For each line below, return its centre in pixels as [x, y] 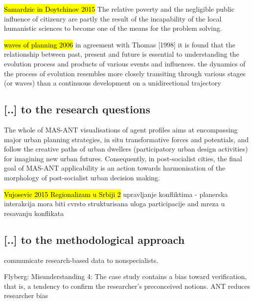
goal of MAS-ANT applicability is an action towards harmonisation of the [115, 168]
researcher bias [26, 295]
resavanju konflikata [34, 213]
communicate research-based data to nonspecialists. [81, 260]
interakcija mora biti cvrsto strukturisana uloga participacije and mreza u [115, 204]
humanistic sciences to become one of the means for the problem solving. [113, 28]
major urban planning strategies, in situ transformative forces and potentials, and [127, 139]
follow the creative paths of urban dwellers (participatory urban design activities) [126, 149]
